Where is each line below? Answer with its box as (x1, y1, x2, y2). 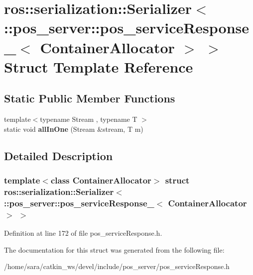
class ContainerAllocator (50, 174, 151, 186)
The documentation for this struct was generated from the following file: (4, 244, 225, 255)
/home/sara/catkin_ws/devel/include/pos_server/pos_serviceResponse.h (4, 261, 230, 272)
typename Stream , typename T (40, 114, 137, 124)
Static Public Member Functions (4, 91, 175, 106)
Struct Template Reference (4, 56, 193, 77)
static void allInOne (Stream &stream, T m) (4, 123, 143, 134)
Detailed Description (4, 148, 113, 163)
